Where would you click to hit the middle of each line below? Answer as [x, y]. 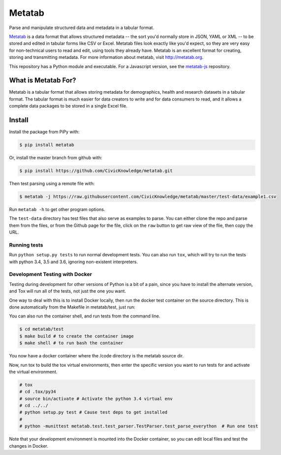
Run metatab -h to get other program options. [57, 209]
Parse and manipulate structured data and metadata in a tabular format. [82, 28]
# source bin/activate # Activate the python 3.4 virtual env [96, 399]
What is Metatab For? [43, 81]
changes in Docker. [29, 446]
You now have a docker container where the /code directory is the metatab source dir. [96, 356]
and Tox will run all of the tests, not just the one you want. [68, 291]
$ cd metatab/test [42, 329]
